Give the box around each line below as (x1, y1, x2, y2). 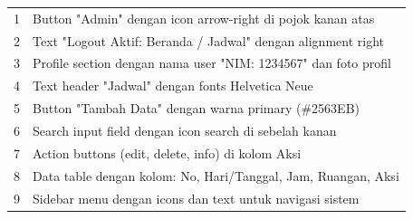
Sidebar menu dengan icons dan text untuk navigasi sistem (33, 188, 360, 207)
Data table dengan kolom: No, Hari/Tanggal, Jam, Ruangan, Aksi (33, 166, 399, 185)
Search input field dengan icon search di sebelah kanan (33, 120, 337, 139)
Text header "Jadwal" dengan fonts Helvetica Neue (33, 76, 313, 95)
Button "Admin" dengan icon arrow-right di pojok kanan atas (33, 8, 375, 27)
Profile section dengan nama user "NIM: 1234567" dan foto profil (33, 53, 391, 72)
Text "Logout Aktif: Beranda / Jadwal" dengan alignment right (33, 31, 384, 50)
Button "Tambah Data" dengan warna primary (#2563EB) (33, 99, 360, 118)
